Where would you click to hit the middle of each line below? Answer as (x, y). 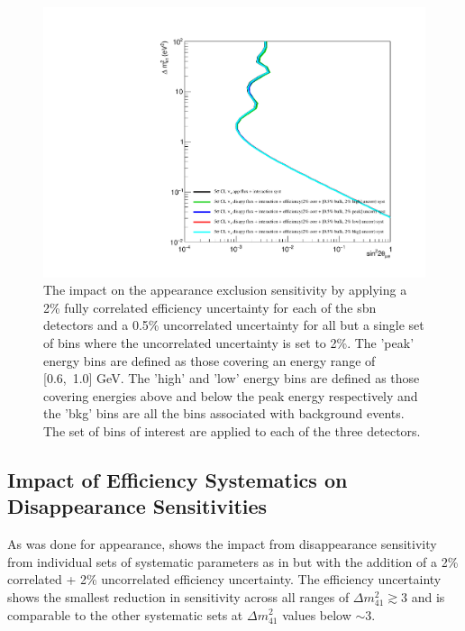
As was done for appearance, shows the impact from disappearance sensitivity (222, 544)
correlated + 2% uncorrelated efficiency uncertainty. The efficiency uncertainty (224, 579)
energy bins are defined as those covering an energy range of (210, 360)
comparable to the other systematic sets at (125, 614)
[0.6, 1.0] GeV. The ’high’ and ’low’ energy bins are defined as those (232, 378)
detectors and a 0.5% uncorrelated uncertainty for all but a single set (234, 325)
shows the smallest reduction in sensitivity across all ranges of (178, 596)
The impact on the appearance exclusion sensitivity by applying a (225, 290)
